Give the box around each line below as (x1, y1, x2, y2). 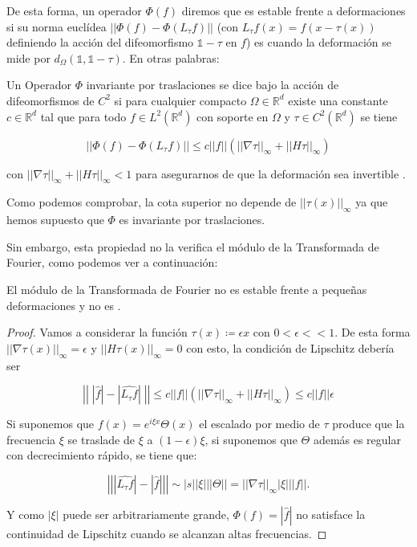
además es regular (313, 431, 401, 447)
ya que (355, 194, 388, 210)
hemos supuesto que (6, 211, 104, 228)
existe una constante (288, 92, 388, 108)
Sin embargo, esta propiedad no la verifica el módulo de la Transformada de (6, 238, 379, 255)
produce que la (332, 415, 405, 432)
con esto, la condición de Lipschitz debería (186, 339, 395, 356)
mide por (6, 49, 51, 66)
